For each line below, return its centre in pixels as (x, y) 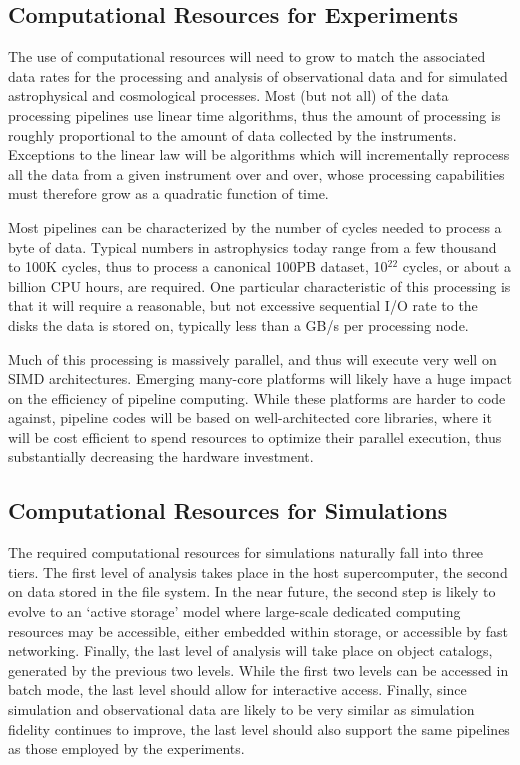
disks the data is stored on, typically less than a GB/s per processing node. (238, 324)
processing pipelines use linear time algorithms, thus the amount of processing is (254, 114)
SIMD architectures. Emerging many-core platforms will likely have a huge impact (260, 378)
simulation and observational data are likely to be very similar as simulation (241, 709)
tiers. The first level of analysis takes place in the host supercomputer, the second (258, 571)
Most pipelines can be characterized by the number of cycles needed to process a (255, 226)
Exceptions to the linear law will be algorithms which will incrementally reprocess (259, 154)
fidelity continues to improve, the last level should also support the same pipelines (259, 728)
